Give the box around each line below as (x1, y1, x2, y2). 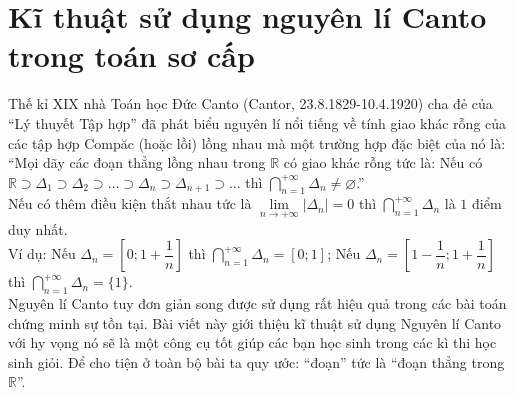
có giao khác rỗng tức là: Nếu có (283, 152, 483, 173)
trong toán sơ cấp (8, 35, 255, 76)
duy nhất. (8, 218, 68, 239)
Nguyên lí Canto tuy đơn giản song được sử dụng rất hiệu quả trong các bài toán (8, 293, 507, 314)
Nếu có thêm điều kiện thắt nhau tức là (8, 193, 252, 214)
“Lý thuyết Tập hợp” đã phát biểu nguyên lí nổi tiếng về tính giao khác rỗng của (8, 112, 507, 133)
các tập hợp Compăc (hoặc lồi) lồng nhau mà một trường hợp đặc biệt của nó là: (8, 132, 506, 153)
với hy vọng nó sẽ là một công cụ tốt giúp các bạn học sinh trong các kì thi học (8, 332, 497, 353)
